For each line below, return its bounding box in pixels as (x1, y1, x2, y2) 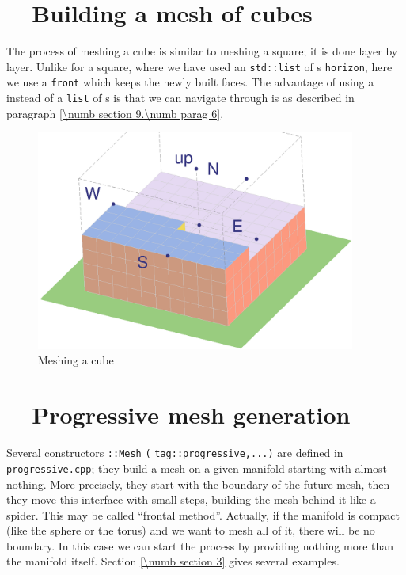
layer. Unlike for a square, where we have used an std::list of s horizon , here (6, 58, 393, 74)
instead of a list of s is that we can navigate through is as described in (6, 89, 355, 106)
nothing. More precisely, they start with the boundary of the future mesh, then (6, 475, 390, 492)
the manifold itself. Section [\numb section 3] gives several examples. (6, 553, 340, 569)
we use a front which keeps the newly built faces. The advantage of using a (6, 74, 374, 90)
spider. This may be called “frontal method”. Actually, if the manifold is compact (6, 506, 400, 523)
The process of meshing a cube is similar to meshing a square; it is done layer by (6, 43, 398, 59)
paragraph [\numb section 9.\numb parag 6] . (6, 105, 224, 121)
